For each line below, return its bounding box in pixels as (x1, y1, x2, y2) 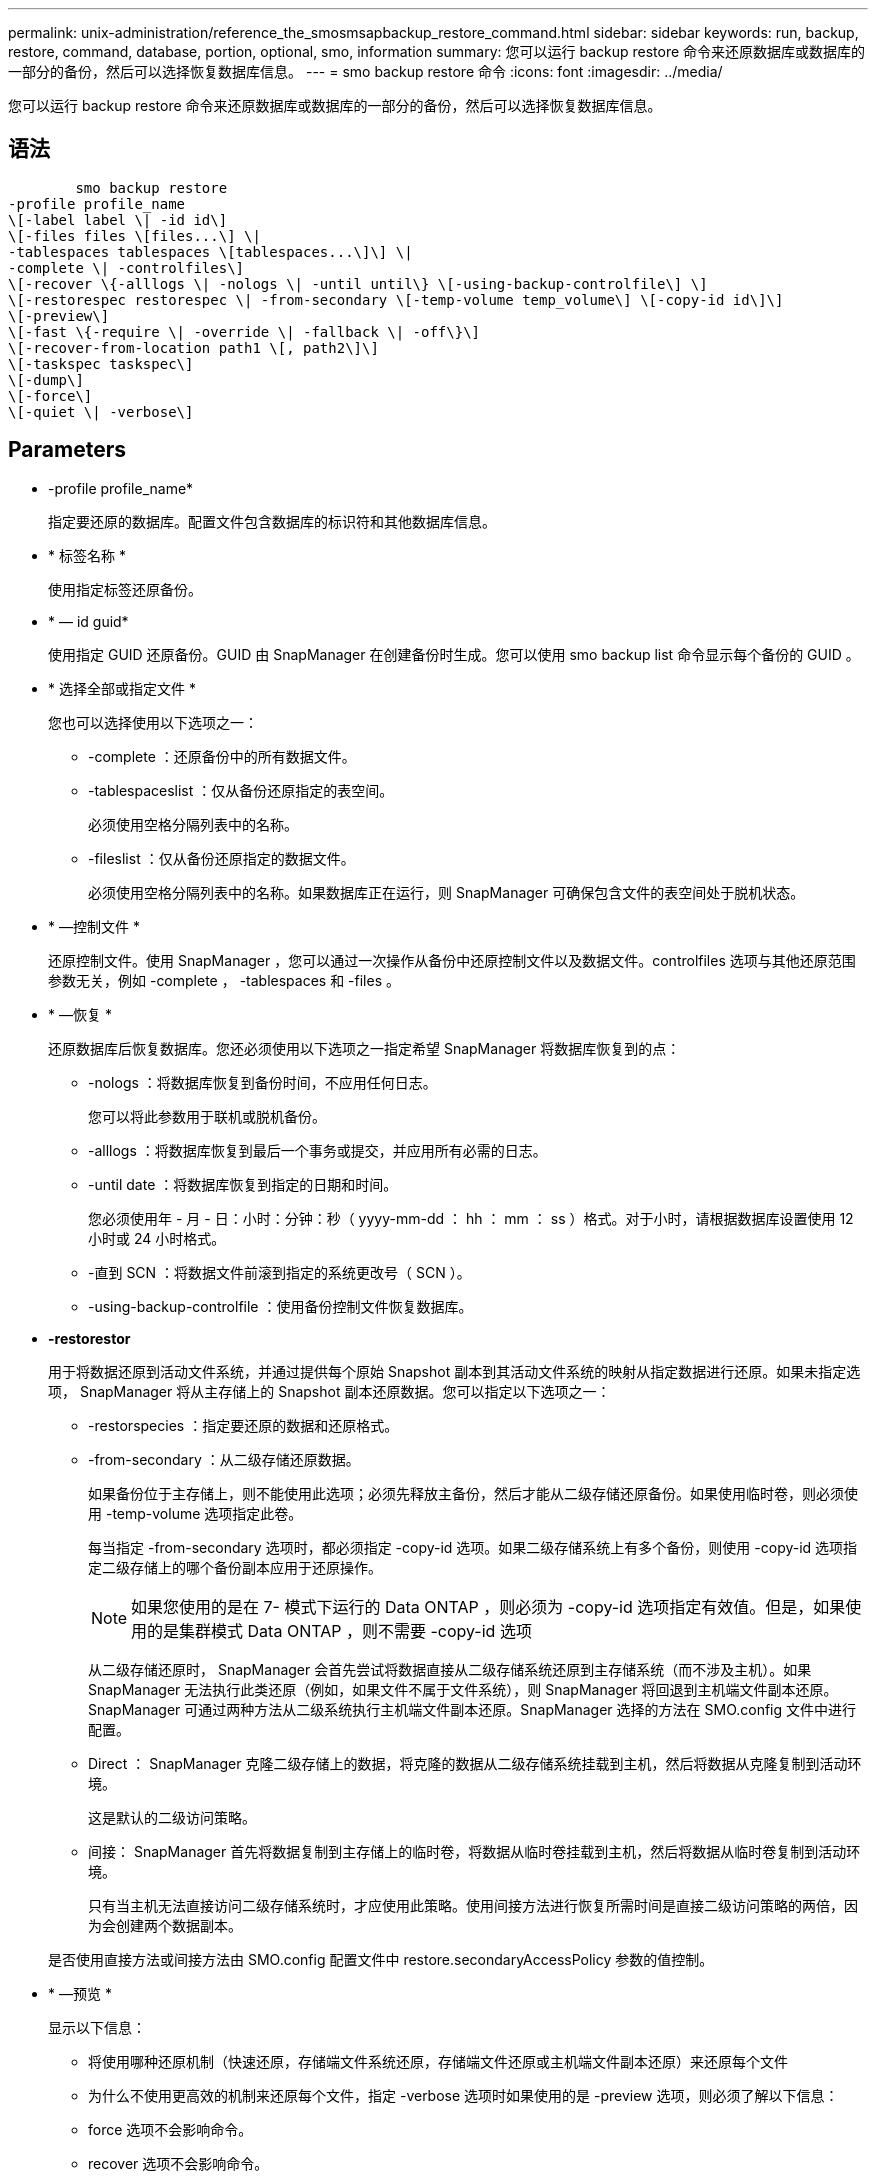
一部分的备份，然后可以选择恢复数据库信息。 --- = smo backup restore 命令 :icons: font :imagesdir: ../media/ (8, 63, 723, 80)
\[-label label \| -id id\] (8, 211, 228, 228)
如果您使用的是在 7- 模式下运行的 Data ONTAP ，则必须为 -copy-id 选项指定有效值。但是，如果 (131, 1596, 846, 1617)
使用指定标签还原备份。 (48, 580, 202, 598)
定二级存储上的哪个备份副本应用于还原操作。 (88, 1558, 382, 1576)
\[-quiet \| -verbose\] (8, 403, 194, 420)
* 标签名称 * (48, 546, 126, 564)
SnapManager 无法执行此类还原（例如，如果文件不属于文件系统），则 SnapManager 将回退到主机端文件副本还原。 (88, 1680, 838, 1698)
